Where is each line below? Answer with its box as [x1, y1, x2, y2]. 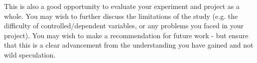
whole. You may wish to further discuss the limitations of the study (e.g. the [4, 10, 238, 21]
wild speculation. [4, 49, 56, 60]
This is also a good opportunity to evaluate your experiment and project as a [4, 1, 240, 11]
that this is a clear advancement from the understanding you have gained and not [4, 40, 254, 50]
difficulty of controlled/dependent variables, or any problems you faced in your [4, 20, 244, 31]
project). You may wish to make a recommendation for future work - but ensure [4, 30, 249, 40]
